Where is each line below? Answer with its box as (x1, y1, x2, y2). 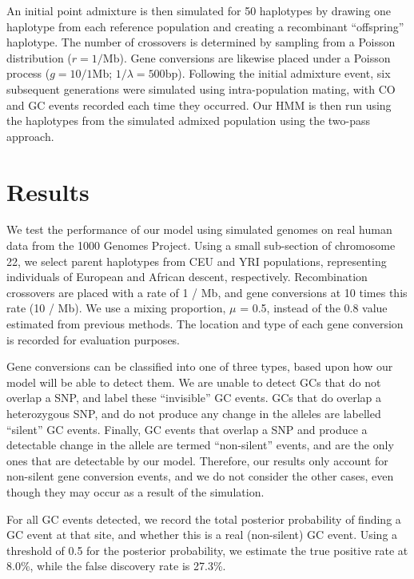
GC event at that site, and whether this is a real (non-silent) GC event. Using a (6, 526, 398, 543)
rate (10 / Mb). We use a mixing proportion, (6, 300, 226, 316)
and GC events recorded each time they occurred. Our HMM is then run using (6, 96, 392, 113)
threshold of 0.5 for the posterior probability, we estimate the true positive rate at (6, 541, 408, 558)
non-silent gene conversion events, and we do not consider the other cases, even (6, 468, 394, 485)
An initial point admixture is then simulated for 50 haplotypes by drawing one (6, 2, 392, 18)
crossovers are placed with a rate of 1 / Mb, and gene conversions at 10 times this (6, 283, 408, 300)
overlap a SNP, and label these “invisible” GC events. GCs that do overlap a (6, 389, 381, 406)
